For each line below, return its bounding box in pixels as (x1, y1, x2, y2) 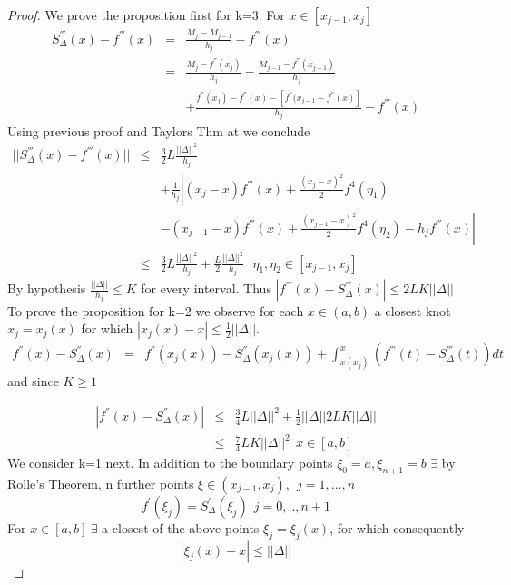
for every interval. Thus (141, 279, 271, 298)
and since (7, 372, 59, 391)
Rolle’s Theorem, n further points (7, 473, 194, 492)
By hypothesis (7, 279, 86, 298)
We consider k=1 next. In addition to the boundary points (7, 453, 333, 472)
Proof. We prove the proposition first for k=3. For (7, 5, 285, 24)
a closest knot (374, 301, 451, 320)
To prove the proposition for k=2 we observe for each (7, 301, 304, 320)
